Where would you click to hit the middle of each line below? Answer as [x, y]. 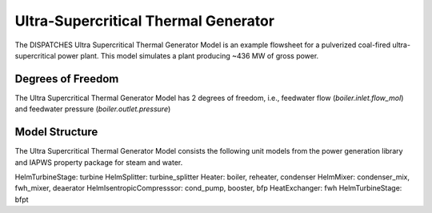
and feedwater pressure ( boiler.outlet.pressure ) [93, 109]
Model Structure [56, 132]
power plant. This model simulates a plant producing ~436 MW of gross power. [188, 55]
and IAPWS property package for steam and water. [99, 162]
